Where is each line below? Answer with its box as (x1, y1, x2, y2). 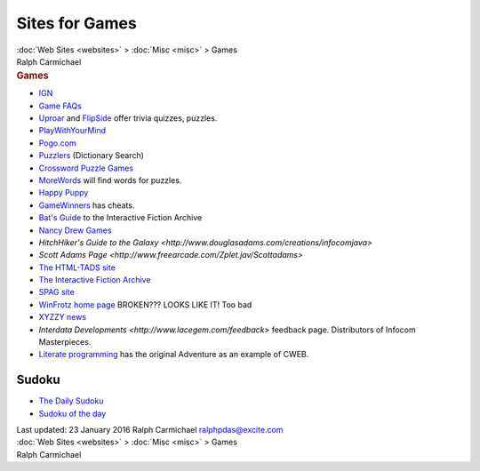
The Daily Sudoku (38, 395, 104, 406)
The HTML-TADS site (38, 262, 116, 273)
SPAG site (38, 287, 75, 298)
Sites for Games (16, 13, 137, 33)
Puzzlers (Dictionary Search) (38, 150, 144, 161)
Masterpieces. (38, 337, 92, 347)
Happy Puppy (38, 188, 89, 198)
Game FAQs (38, 100, 82, 111)
